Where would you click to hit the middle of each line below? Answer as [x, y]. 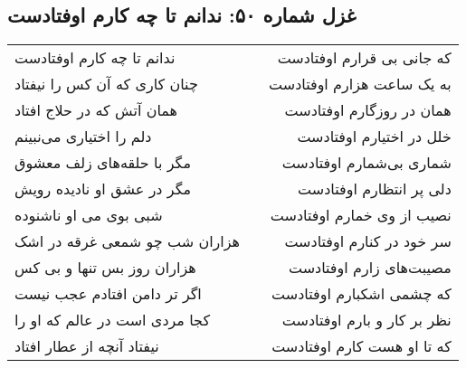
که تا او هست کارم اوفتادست [361, 346]
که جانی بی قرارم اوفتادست [364, 58]
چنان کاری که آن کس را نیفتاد [106, 84]
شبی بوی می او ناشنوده [89, 215]
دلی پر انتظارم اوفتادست [375, 189]
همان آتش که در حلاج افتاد [96, 110]
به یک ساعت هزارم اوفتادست [360, 84]
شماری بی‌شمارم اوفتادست [366, 163]
